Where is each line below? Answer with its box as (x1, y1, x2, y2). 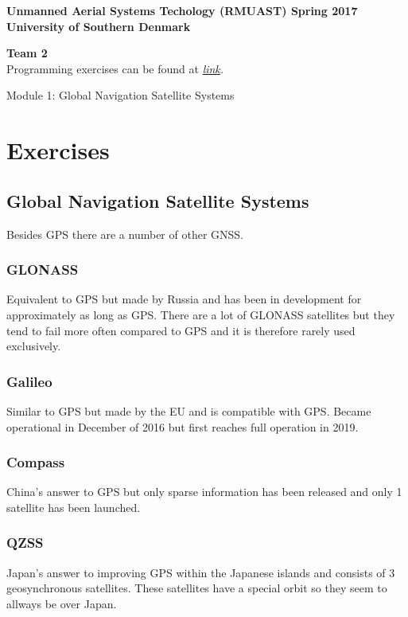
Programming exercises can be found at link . (6, 60, 224, 76)
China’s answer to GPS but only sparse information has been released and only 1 (6, 483, 402, 500)
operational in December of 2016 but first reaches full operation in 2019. (6, 418, 359, 435)
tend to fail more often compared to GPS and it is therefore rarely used (6, 322, 356, 338)
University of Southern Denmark (6, 18, 191, 34)
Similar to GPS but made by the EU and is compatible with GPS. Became (6, 402, 371, 419)
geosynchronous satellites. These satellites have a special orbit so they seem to (6, 580, 387, 596)
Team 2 (6, 45, 48, 61)
